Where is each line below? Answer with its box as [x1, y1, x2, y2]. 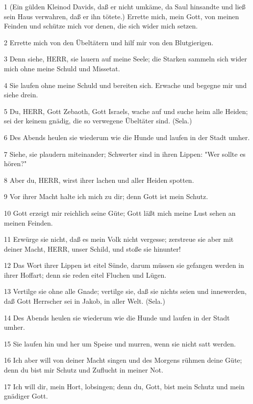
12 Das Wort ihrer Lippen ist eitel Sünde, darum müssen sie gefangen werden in [4, 260, 244, 270]
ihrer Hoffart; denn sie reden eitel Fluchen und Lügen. [4, 269, 167, 280]
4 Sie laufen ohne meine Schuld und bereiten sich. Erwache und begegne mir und [4, 80, 247, 90]
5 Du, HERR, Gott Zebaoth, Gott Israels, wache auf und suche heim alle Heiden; [4, 106, 248, 116]
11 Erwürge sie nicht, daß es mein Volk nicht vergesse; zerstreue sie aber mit [4, 234, 234, 244]
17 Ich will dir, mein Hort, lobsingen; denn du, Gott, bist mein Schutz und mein [4, 381, 245, 391]
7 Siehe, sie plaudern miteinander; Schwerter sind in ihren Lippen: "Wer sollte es [4, 148, 246, 159]
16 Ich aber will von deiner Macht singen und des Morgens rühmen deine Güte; [4, 355, 242, 365]
